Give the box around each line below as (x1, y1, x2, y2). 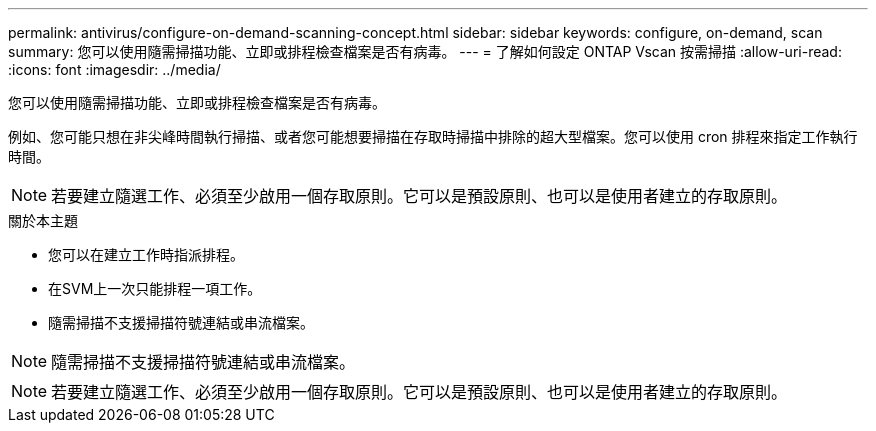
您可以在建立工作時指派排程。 (48, 246, 244, 263)
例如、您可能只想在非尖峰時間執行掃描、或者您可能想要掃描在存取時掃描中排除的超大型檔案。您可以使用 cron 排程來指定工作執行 (8, 128, 858, 145)
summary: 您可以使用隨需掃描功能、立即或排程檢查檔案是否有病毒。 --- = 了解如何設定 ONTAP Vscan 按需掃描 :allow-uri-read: (8, 43, 842, 60)
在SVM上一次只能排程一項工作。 (48, 280, 262, 297)
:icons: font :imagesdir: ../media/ (8, 61, 221, 78)
